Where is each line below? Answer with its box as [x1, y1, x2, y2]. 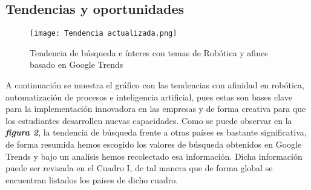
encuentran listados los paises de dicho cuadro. [5, 173, 178, 186]
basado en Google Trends [30, 58, 123, 71]
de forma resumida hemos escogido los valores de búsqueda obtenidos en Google [5, 138, 302, 151]
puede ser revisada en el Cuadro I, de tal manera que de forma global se [5, 162, 273, 174]
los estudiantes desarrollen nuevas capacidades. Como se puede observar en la [5, 114, 292, 126]
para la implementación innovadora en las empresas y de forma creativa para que [5, 102, 306, 115]
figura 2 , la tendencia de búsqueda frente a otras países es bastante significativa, [5, 126, 307, 139]
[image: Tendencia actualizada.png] [30, 29, 177, 38]
